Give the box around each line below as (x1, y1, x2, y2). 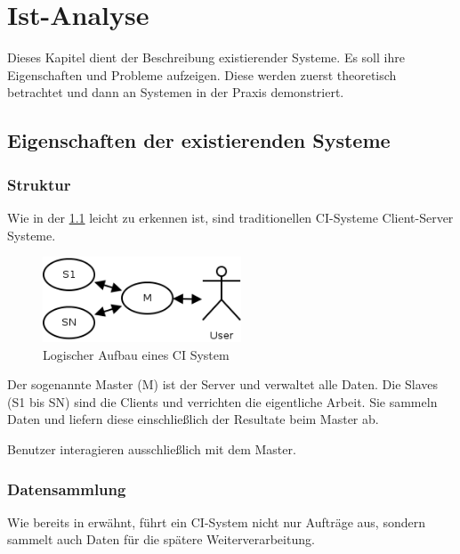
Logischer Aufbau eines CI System (43, 345, 230, 363)
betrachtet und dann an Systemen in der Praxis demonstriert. (7, 83, 344, 102)
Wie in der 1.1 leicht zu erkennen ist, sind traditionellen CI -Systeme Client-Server (7, 208, 454, 226)
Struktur (7, 173, 71, 195)
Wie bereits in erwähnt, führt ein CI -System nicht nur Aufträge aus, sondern (7, 512, 425, 531)
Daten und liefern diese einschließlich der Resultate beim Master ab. (7, 410, 379, 428)
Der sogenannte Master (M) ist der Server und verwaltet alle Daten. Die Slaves (7, 375, 439, 394)
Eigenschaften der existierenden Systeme (7, 126, 391, 154)
